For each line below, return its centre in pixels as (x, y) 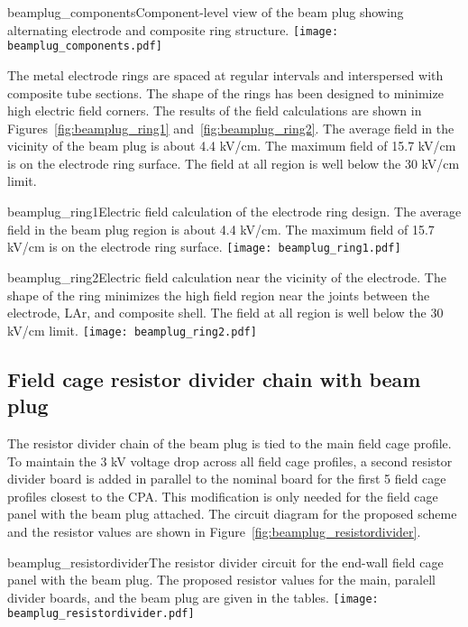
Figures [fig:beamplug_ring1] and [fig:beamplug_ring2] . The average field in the (231, 128)
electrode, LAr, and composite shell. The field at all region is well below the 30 (225, 313)
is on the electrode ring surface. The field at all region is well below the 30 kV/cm (234, 163)
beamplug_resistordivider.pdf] (101, 614)
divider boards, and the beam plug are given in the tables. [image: (193, 597)
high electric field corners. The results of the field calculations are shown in (215, 111)
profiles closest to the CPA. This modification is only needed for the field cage (223, 496)
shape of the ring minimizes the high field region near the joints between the (219, 295)
